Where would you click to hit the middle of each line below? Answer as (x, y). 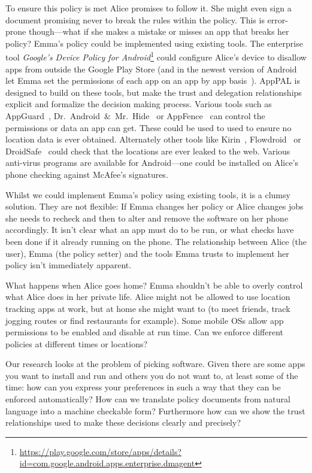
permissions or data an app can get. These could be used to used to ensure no (149, 127)
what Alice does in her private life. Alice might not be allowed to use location (148, 297)
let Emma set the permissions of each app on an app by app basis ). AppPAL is (153, 81)
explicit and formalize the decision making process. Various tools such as (139, 104)
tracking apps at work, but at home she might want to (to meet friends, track (148, 308)
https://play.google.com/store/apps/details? (101, 451)
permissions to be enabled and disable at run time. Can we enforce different (145, 332)
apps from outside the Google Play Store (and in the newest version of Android (151, 69)
